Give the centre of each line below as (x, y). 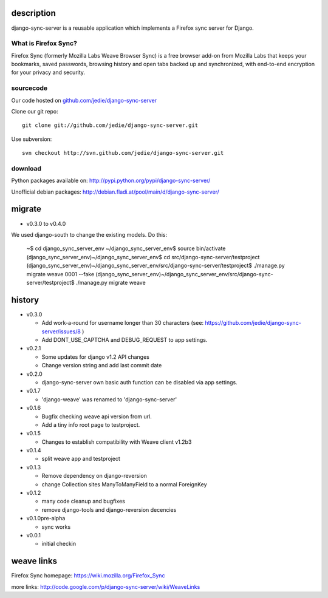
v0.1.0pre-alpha (46, 518)
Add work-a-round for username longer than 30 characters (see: (122, 323)
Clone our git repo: (35, 111)
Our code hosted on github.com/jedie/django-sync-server (84, 100)
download (26, 168)
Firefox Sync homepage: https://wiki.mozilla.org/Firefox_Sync (88, 576)
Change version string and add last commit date (102, 365)
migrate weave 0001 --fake (60, 274)
